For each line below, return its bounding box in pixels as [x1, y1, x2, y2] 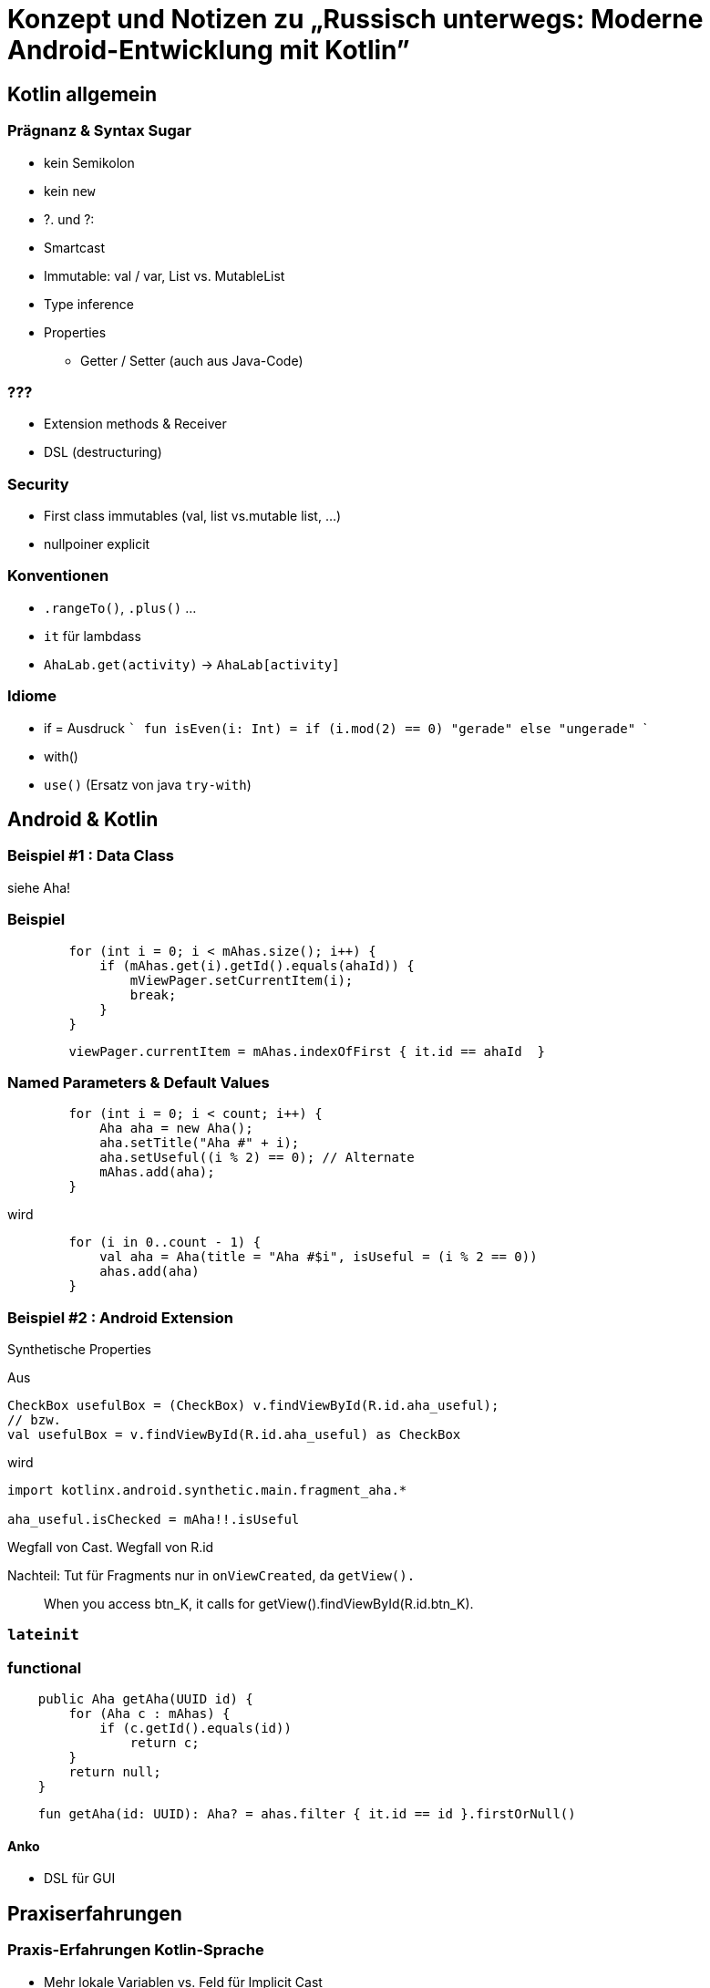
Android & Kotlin [7, 807, 159, 831]
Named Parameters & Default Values [7, 1072, 270, 1092]
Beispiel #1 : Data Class [7, 846, 174, 865]
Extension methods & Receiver [44, 416, 227, 432]
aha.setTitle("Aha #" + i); [99, 1135, 300, 1151]
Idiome [7, 687, 57, 706]
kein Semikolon [44, 154, 135, 171]
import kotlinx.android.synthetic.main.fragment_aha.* [7, 1483, 407, 1498]
